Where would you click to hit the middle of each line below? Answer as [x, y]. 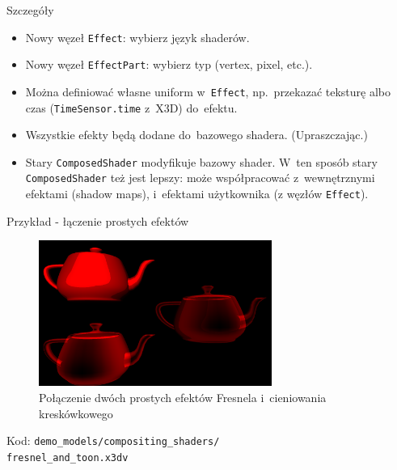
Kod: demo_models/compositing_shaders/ [113, 440]
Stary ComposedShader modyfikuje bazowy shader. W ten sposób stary [201, 161]
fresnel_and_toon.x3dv [68, 457]
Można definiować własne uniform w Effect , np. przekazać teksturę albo [208, 91]
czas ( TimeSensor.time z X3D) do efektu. [131, 107]
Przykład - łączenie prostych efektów [98, 220]
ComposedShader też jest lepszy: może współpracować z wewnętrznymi [200, 178]
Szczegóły [30, 10]
